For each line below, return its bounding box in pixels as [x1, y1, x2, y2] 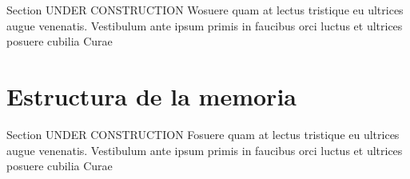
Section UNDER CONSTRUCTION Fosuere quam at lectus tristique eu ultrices [6, 125, 400, 142]
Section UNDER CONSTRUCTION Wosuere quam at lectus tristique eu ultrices [6, 2, 404, 18]
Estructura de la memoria [6, 79, 297, 112]
